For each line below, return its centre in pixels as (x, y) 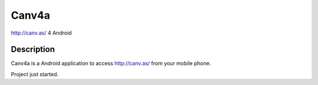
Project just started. (35, 74)
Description (33, 50)
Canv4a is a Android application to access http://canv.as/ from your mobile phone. (111, 63)
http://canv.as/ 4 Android (41, 33)
